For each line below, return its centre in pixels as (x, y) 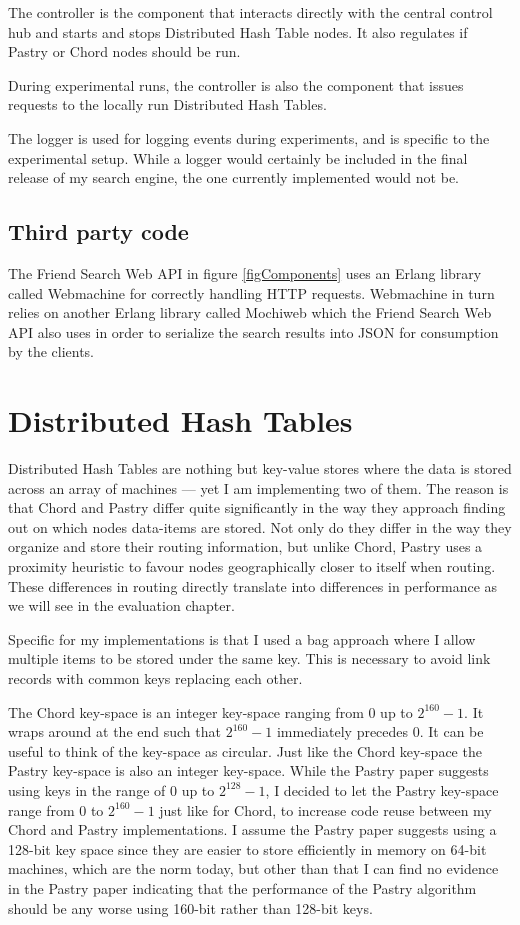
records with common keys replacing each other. (155, 677)
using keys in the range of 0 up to (111, 789)
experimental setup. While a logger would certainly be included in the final (238, 157)
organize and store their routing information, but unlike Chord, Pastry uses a (245, 546)
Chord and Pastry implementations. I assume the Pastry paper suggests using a (252, 829)
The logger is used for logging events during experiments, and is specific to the (249, 137)
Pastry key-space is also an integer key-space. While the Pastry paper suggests (248, 770)
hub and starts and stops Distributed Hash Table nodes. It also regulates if (238, 31)
